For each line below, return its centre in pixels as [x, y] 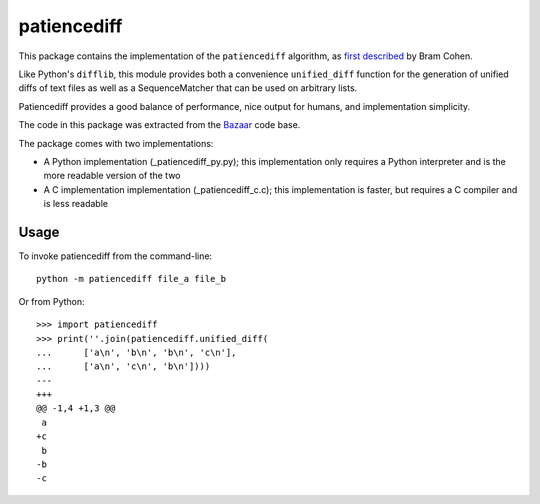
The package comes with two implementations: [116, 143]
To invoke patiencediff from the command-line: [115, 256]
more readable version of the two [112, 176]
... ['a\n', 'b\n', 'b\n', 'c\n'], [136, 352]
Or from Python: [51, 301]
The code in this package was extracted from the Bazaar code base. [159, 125]
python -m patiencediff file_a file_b [131, 279]
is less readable [76, 204]
